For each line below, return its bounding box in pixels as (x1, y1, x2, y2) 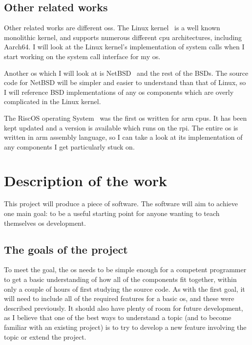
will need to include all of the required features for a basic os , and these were (4, 293, 234, 303)
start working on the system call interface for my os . (4, 51, 161, 61)
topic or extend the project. (4, 331, 86, 342)
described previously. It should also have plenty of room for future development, (4, 302, 243, 313)
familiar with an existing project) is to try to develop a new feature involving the (4, 322, 247, 332)
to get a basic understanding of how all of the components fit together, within (4, 274, 237, 284)
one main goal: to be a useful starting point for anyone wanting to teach (4, 208, 220, 218)
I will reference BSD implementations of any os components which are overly (4, 86, 234, 97)
